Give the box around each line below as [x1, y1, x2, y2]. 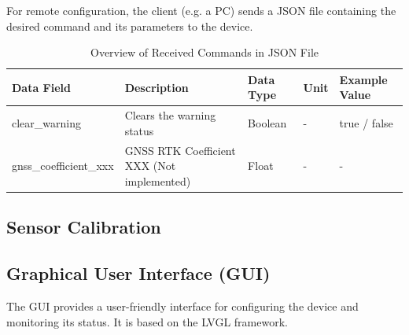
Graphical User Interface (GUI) [6, 261, 271, 285]
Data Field [12, 79, 72, 95]
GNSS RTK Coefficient [124, 142, 236, 158]
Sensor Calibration [6, 215, 161, 239]
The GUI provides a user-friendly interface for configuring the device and [6, 297, 359, 314]
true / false [339, 115, 393, 131]
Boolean [248, 115, 287, 131]
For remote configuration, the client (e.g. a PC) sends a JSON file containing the [6, 2, 396, 18]
